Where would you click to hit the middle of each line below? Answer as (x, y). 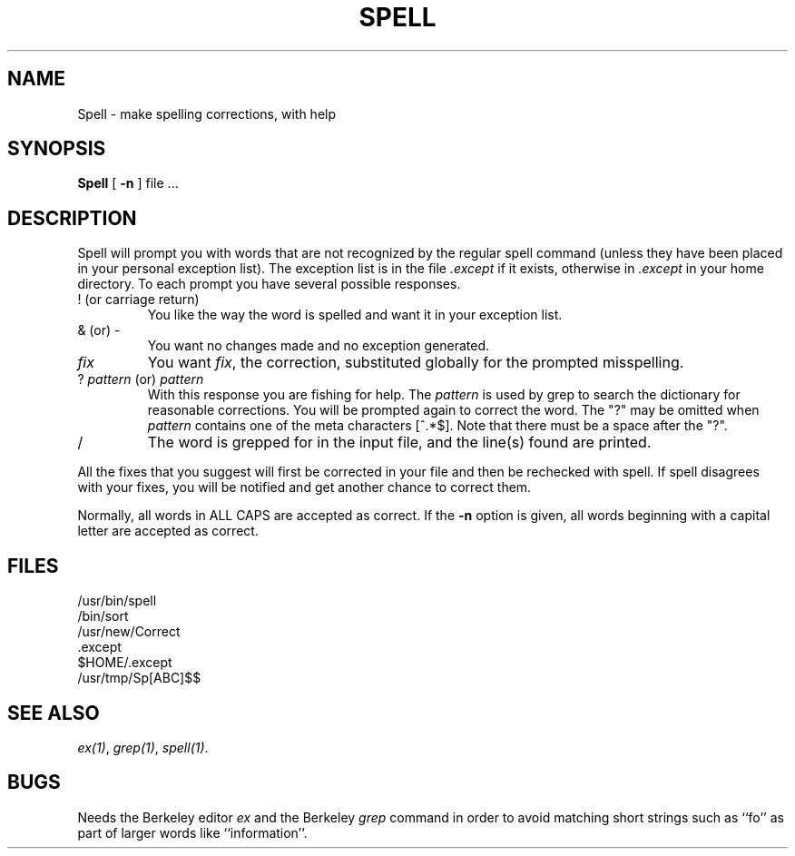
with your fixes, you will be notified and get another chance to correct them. (304, 487)
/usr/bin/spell (117, 601)
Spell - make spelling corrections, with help (207, 113)
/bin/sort (103, 616)
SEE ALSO (54, 713)
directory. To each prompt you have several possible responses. (269, 284)
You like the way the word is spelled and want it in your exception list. (355, 315)
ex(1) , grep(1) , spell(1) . (143, 747)
